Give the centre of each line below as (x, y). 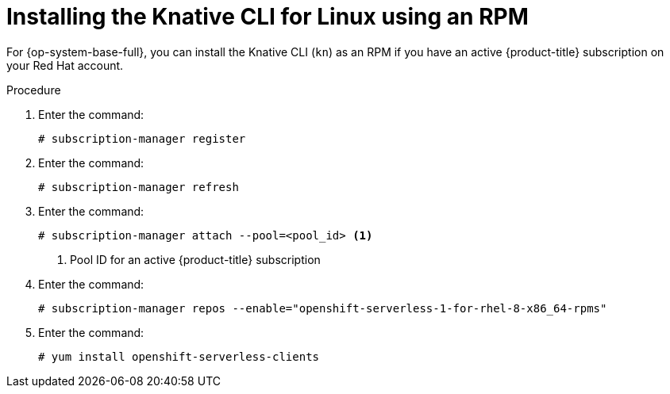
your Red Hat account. (65, 65)
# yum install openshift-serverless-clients (179, 356)
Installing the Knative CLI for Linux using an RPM (268, 17)
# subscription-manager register (142, 138)
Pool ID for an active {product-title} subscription (195, 259)
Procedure (34, 90)
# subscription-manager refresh (139, 187)
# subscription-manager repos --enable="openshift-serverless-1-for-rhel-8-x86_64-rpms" (323, 308)
